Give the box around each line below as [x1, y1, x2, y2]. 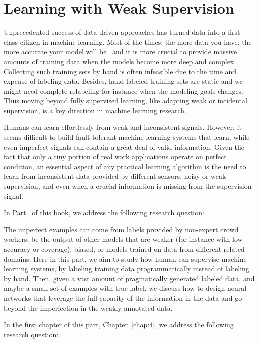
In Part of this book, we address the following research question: [4, 207, 204, 218]
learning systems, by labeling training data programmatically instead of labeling [4, 263, 249, 274]
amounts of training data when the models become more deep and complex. [4, 56, 236, 66]
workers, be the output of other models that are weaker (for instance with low [4, 234, 243, 244]
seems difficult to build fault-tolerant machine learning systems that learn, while [4, 132, 250, 142]
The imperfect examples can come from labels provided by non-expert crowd [4, 224, 239, 234]
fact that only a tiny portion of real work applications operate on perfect [4, 151, 227, 162]
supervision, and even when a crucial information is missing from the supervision [4, 181, 252, 191]
